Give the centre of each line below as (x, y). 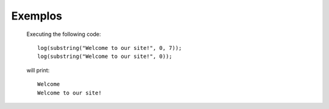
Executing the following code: (64, 34)
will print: (38, 70)
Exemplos (37, 16)
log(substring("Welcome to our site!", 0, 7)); (110, 48)
